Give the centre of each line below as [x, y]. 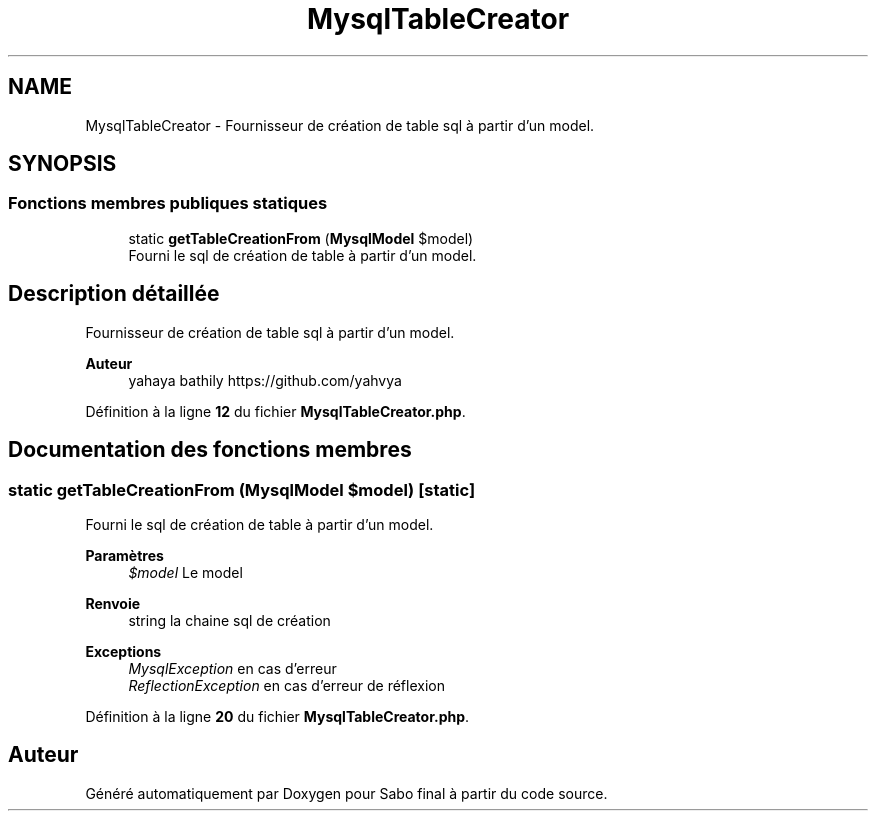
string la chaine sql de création [229, 620]
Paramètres [124, 555]
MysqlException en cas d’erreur [232, 668]
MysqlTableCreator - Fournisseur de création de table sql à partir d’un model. [340, 125]
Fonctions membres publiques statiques [168, 203]
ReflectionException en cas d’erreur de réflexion [286, 685]
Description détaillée [114, 294]
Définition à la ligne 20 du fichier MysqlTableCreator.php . [277, 716]
